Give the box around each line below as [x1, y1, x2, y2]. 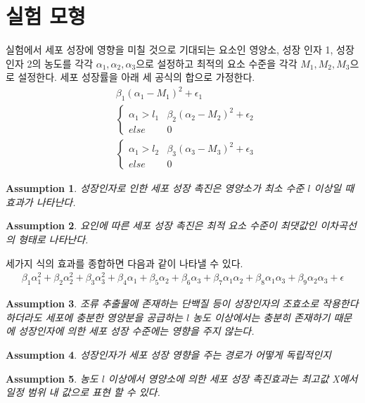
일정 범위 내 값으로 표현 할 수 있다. [6, 385, 160, 399]
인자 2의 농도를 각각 [6, 56, 94, 70]
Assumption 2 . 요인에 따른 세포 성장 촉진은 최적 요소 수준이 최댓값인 [6, 218, 317, 233]
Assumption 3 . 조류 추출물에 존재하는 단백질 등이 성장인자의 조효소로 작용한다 [6, 296, 359, 311]
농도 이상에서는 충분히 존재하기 [193, 309, 331, 324]
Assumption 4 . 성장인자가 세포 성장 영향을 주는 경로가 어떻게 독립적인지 [6, 347, 331, 362]
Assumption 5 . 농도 [6, 371, 98, 385]
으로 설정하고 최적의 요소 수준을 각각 [136, 56, 297, 70]
